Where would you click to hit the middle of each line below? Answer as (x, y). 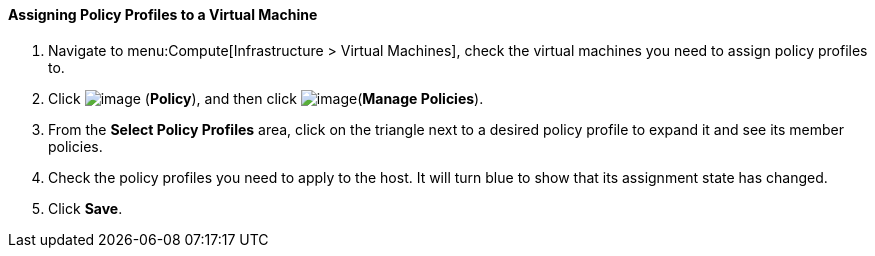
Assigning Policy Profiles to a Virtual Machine (163, 14)
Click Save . (85, 208)
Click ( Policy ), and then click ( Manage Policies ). (266, 98)
